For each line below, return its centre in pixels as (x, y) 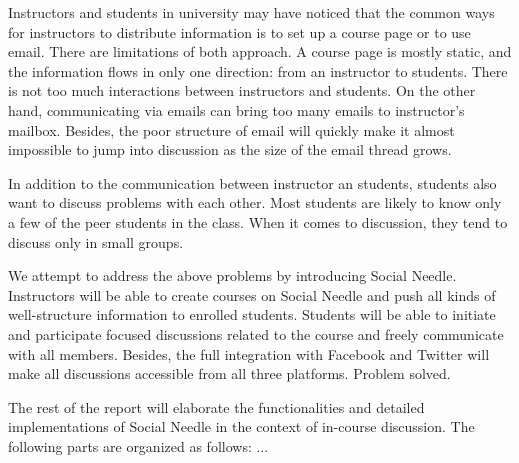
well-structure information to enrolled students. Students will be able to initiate (252, 314)
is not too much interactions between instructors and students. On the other (242, 90)
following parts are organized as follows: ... (138, 445)
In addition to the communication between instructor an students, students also (252, 182)
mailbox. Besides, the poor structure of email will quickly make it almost (231, 129)
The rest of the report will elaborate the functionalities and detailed (216, 406)
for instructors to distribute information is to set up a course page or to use (239, 31)
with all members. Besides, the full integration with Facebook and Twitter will (249, 353)
